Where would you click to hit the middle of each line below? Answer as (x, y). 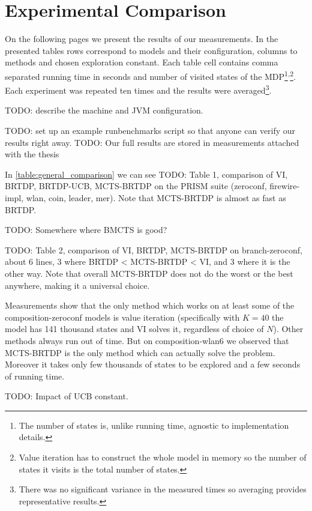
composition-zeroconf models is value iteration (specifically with (122, 317)
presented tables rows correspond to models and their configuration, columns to (151, 50)
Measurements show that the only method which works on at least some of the (150, 305)
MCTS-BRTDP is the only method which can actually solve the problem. (140, 352)
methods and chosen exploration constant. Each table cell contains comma (142, 62)
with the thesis (32, 154)
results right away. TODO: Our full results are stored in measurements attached (152, 142)
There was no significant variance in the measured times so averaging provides (163, 489)
